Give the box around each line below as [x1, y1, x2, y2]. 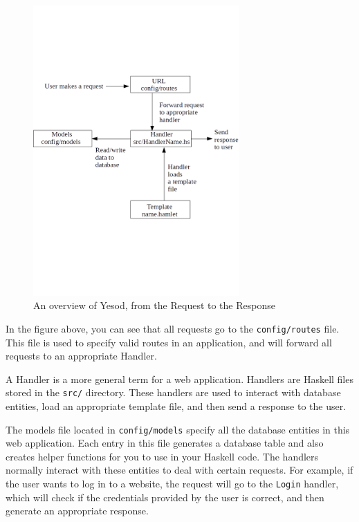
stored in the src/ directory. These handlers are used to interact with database [6, 385, 341, 400]
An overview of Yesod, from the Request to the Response [33, 298, 275, 313]
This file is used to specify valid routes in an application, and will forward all [6, 335, 332, 349]
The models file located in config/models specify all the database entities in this [6, 422, 350, 436]
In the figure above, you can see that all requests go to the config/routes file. [6, 321, 340, 335]
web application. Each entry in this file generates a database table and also [6, 436, 324, 450]
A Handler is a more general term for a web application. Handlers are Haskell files [6, 371, 353, 386]
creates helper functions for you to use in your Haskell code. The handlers [6, 449, 319, 463]
